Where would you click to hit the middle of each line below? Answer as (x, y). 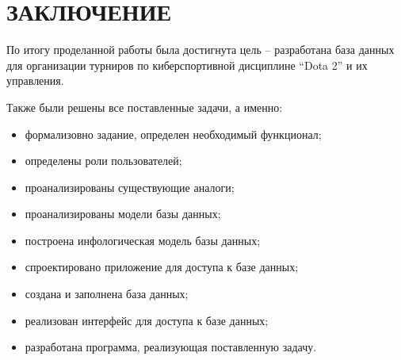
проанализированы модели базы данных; (123, 214)
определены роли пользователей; (103, 161)
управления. (35, 80)
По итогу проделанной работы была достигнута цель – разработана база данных (200, 50)
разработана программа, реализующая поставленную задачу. (171, 347)
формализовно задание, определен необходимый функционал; (173, 134)
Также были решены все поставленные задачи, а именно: (145, 107)
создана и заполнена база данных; (107, 294)
